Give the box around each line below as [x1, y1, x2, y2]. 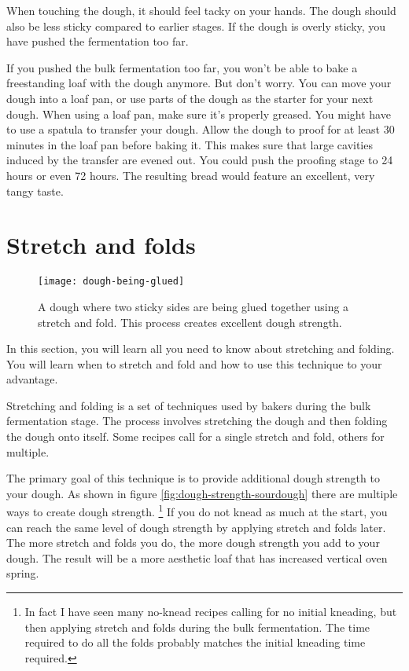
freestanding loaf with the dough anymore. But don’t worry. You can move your [6, 75, 392, 91]
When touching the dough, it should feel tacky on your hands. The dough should [6, 2, 396, 18]
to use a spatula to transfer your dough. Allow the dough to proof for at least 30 [6, 121, 395, 137]
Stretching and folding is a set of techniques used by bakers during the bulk [6, 397, 371, 413]
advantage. [6, 371, 58, 387]
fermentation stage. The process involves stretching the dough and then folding [6, 412, 388, 429]
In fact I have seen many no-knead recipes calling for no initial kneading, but [24, 603, 397, 620]
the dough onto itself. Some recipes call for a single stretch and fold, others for [6, 428, 385, 445]
